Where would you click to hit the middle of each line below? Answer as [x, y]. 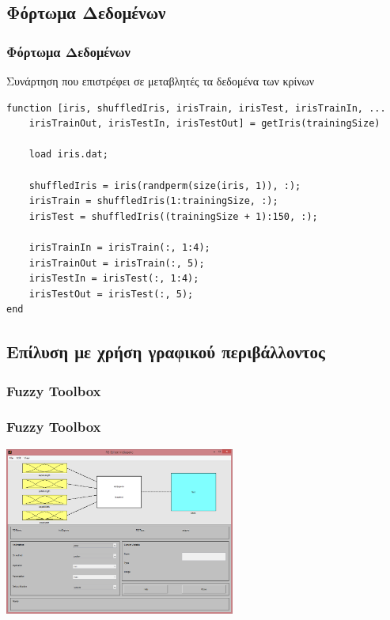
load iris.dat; [68, 155]
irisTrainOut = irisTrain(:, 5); [117, 263]
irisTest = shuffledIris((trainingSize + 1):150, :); [173, 216]
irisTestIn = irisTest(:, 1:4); [114, 279]
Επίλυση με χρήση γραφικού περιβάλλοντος [166, 352]
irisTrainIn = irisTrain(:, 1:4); [119, 247]
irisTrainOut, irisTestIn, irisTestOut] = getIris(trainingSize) [204, 124]
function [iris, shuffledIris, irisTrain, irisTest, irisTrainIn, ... [196, 108]
